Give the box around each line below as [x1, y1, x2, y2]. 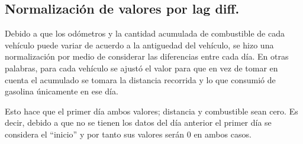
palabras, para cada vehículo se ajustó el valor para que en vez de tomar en [5, 61, 278, 74]
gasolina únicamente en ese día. [5, 85, 118, 97]
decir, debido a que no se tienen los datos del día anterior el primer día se [5, 116, 272, 129]
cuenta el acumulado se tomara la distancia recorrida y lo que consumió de [5, 73, 276, 86]
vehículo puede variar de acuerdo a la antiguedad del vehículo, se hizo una [5, 38, 274, 51]
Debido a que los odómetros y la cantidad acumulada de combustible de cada [5, 27, 285, 40]
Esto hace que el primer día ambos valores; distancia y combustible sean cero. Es [5, 104, 298, 117]
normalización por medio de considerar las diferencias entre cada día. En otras [5, 50, 289, 63]
